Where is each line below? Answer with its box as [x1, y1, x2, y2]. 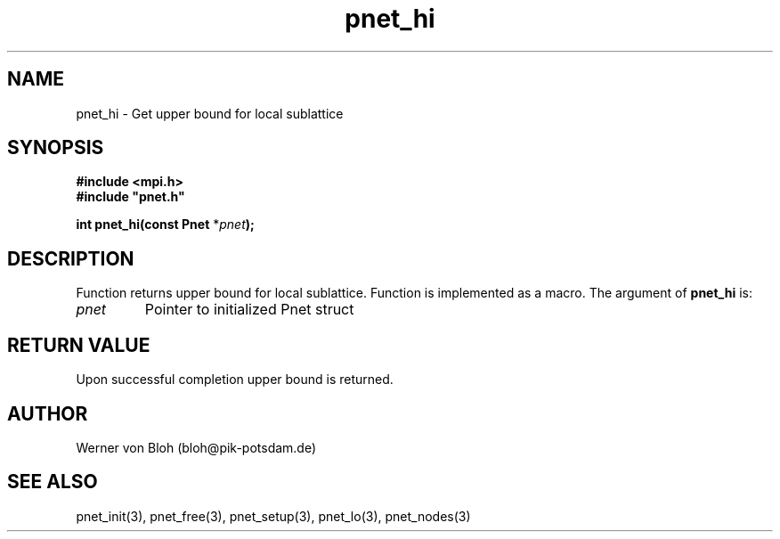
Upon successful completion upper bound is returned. [76, 372, 394, 388]
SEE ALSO [7, 470, 98, 494]
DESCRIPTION [7, 247, 134, 270]
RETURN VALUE [7, 333, 150, 356]
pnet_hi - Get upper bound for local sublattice [76, 105, 344, 121]
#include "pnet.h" [76, 189, 185, 205]
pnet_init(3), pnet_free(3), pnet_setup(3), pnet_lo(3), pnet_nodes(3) [76, 508, 471, 524]
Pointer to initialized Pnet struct [144, 300, 354, 319]
